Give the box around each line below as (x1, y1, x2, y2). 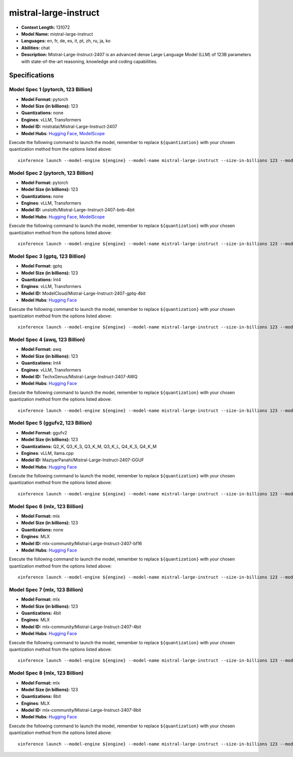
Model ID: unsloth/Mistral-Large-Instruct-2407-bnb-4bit (21, 207, 135, 213)
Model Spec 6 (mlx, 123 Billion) (9, 503, 84, 510)
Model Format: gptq (21, 263, 62, 269)
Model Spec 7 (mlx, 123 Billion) (9, 586, 84, 593)
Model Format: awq (21, 347, 62, 352)
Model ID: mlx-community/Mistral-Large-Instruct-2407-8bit (21, 707, 142, 713)
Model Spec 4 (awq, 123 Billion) (9, 336, 85, 343)
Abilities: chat (21, 44, 50, 51)
